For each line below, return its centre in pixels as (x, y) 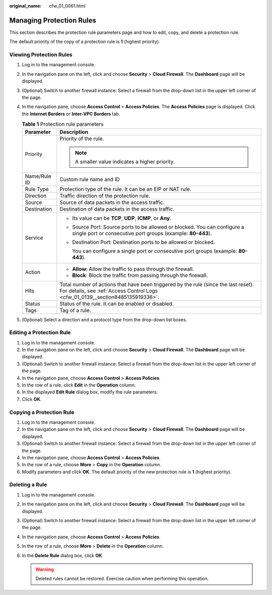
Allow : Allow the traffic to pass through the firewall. (133, 269)
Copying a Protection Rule (42, 412)
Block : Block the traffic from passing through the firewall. (140, 275)
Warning (45, 569)
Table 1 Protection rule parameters (63, 124)
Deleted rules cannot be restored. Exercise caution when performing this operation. (122, 579)
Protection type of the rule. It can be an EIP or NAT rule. (125, 189)
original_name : (25, 6)
